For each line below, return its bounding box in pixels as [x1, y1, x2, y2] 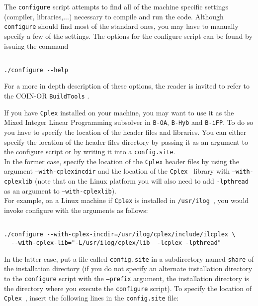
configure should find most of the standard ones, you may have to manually [4, 21, 239, 31]
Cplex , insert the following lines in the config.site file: [4, 293, 179, 303]
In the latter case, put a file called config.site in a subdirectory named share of [4, 253, 254, 264]
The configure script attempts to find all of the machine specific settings [4, 1, 229, 11]
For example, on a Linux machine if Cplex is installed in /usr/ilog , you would [4, 195, 249, 205]
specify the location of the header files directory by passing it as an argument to [4, 136, 248, 147]
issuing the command [4, 40, 69, 51]
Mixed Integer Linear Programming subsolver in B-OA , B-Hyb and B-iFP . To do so [4, 117, 254, 127]
